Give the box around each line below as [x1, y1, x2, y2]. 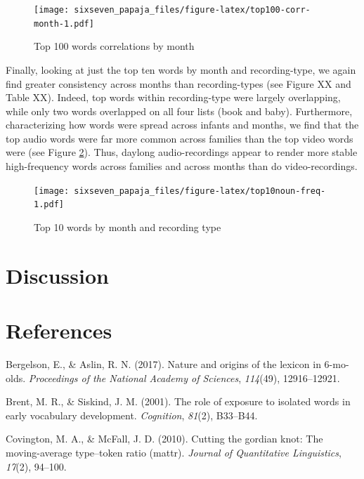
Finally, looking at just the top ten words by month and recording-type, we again [6, 62, 356, 77]
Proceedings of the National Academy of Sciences [28, 370, 239, 385]
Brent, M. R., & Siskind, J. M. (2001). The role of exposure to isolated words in [6, 394, 351, 409]
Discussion [6, 261, 109, 289]
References [6, 316, 112, 345]
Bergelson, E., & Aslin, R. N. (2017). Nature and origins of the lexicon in [6, 357, 321, 372]
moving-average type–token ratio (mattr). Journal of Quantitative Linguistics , [6, 445, 342, 460]
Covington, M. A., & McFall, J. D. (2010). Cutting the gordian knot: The [6, 431, 323, 446]
